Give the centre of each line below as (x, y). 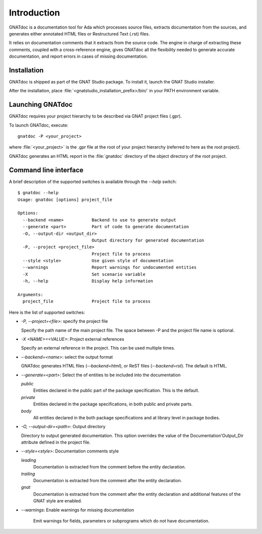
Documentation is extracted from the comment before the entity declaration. (110, 467)
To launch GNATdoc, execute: (39, 125)
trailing (28, 474)
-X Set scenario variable (84, 274)
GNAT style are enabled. (58, 501)
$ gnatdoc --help (38, 193)
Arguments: (31, 295)
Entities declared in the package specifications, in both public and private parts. (113, 404)
